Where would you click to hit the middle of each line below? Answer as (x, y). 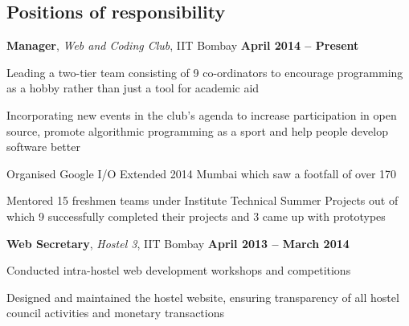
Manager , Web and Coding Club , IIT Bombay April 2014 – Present (183, 45)
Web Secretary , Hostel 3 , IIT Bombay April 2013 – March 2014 (178, 243)
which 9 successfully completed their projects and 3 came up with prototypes (196, 216)
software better (43, 147)
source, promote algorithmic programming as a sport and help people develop (197, 130)
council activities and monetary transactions (115, 313)
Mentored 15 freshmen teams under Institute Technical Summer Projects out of (202, 200)
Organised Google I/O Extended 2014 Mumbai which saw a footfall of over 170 (202, 173)
